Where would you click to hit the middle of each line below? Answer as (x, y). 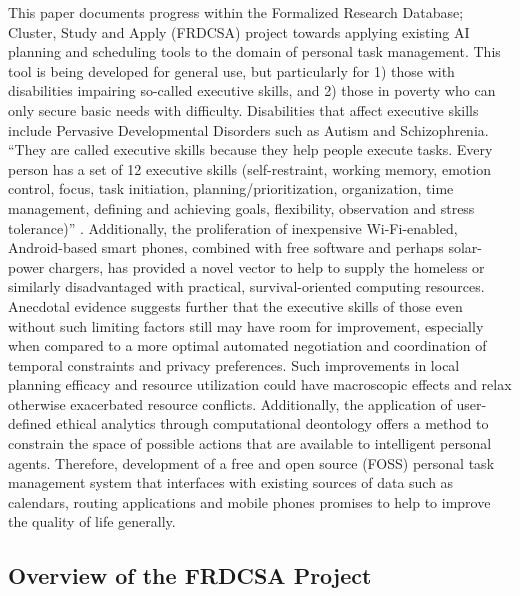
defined (30, 423)
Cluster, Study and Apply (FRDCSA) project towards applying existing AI (239, 31)
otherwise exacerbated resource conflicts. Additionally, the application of (230, 403)
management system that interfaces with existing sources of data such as (231, 482)
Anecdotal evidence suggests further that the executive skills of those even (235, 305)
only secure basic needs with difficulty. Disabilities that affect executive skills (243, 109)
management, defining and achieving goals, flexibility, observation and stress (241, 207)
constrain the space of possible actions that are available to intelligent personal (250, 443)
